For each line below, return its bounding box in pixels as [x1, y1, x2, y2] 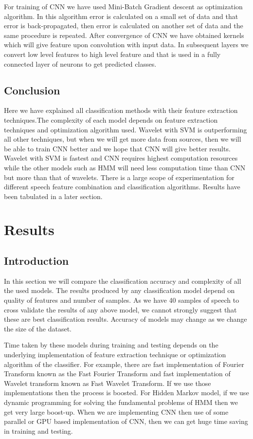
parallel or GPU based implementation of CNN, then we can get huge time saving [4, 416, 248, 426]
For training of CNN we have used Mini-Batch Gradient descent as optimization [4, 1, 243, 11]
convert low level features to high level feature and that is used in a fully [4, 49, 221, 59]
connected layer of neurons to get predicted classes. [4, 58, 157, 69]
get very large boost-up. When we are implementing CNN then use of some [4, 406, 229, 417]
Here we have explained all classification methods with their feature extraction [4, 105, 238, 115]
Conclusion [4, 82, 60, 97]
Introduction [4, 253, 69, 268]
